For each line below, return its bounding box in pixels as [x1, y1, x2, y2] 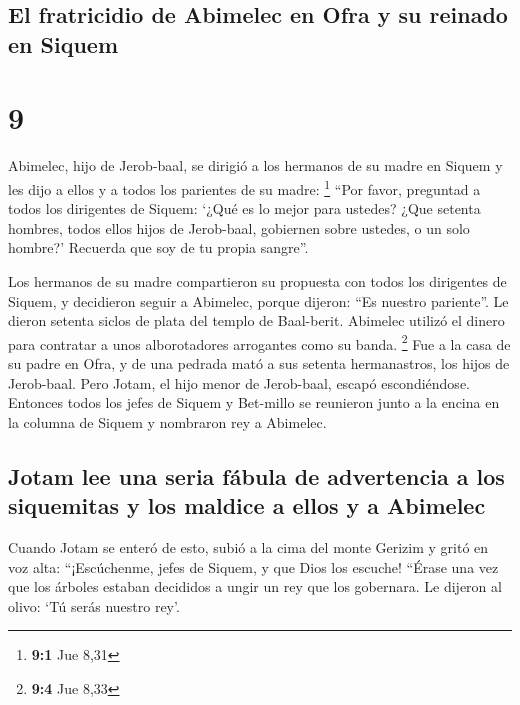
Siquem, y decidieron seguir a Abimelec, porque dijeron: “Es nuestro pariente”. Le [8, 290, 509, 311]
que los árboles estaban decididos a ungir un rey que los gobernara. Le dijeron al [8, 576, 502, 597]
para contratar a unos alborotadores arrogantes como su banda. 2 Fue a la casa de [8, 330, 511, 354]
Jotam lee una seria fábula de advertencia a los [8, 460, 505, 491]
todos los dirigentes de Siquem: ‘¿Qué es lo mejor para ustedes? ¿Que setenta [8, 198, 481, 219]
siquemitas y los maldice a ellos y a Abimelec [8, 490, 486, 521]
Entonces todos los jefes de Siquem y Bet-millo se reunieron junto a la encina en [8, 392, 500, 413]
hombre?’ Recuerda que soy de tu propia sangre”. [8, 237, 309, 258]
